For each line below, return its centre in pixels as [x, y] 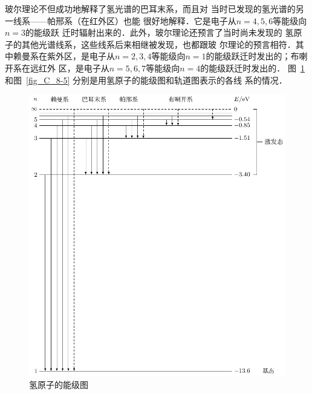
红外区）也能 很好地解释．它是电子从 [163, 20]
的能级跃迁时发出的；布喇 [257, 56]
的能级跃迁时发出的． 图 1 [252, 67]
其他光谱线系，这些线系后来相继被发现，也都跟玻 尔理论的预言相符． [158, 44]
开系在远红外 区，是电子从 [57, 67]
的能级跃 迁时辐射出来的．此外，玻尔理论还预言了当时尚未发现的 [154, 32]
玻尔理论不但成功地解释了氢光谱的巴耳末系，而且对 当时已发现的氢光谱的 [150, 8]
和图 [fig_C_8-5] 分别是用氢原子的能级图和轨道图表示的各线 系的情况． [146, 80]
